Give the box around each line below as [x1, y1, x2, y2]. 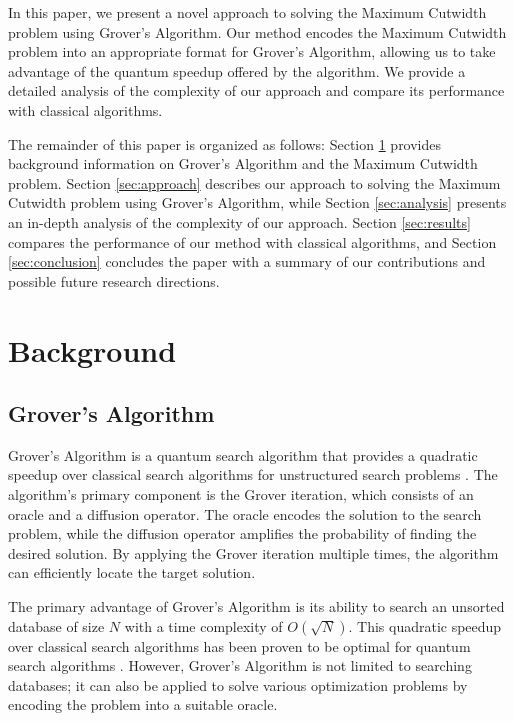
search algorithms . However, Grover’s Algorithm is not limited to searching [8, 655, 472, 676]
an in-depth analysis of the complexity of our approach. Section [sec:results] [8, 211, 471, 232]
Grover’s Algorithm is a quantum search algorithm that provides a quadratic [8, 444, 478, 465]
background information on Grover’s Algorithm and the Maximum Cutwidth [8, 153, 478, 174]
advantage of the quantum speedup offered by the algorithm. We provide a [8, 60, 466, 81]
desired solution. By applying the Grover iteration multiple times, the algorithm [8, 542, 499, 563]
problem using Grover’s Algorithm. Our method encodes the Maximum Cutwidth [8, 21, 507, 42]
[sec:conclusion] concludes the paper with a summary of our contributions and [8, 251, 486, 272]
